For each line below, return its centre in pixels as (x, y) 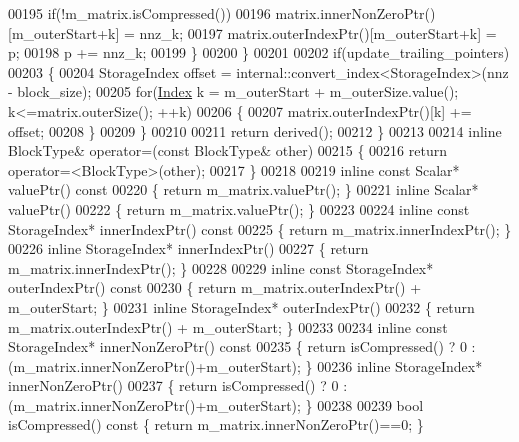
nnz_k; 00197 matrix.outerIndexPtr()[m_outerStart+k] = (318, 32)
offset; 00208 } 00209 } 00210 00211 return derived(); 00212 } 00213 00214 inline (255, 130)
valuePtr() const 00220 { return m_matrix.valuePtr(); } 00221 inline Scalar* (243, 189)
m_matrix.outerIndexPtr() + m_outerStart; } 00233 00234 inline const (228, 326)
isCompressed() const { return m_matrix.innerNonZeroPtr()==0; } (216, 424)
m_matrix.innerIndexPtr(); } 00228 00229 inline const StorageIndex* (221, 267)
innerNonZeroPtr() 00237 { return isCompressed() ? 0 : (178, 385)
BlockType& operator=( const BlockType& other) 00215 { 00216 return (227, 150)
